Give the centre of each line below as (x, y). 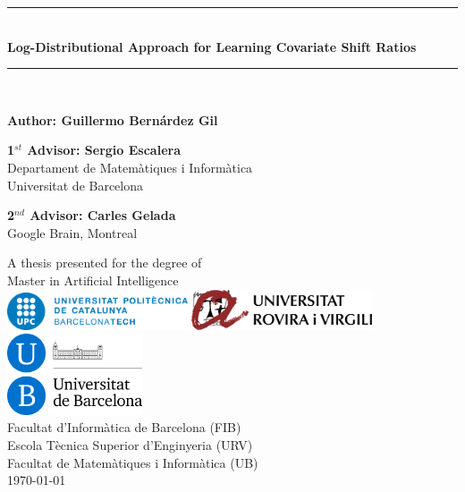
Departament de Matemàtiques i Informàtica (130, 167)
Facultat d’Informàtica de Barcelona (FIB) (124, 427)
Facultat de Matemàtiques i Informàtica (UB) (133, 462)
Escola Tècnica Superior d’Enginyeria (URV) (130, 444)
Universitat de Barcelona (76, 185)
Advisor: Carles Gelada (103, 215)
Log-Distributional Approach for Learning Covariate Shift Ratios (212, 46)
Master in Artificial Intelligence (93, 280)
